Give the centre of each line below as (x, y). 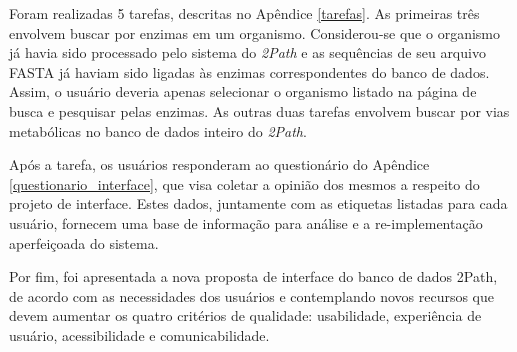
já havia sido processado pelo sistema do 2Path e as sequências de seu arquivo (247, 52)
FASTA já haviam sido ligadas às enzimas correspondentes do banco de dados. (249, 71)
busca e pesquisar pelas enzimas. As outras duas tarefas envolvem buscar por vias (259, 110)
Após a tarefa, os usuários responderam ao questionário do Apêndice (219, 164)
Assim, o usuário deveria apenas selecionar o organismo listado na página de (243, 91)
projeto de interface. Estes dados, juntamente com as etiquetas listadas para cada (258, 203)
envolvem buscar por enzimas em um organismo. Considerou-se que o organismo (254, 32)
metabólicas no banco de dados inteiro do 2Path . (158, 130)
